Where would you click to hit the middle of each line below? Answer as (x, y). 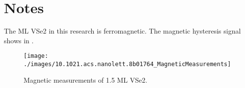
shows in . (19, 40)
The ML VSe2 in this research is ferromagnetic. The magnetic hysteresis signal (122, 31)
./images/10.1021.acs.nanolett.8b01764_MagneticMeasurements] (127, 64)
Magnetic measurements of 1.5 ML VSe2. (85, 79)
